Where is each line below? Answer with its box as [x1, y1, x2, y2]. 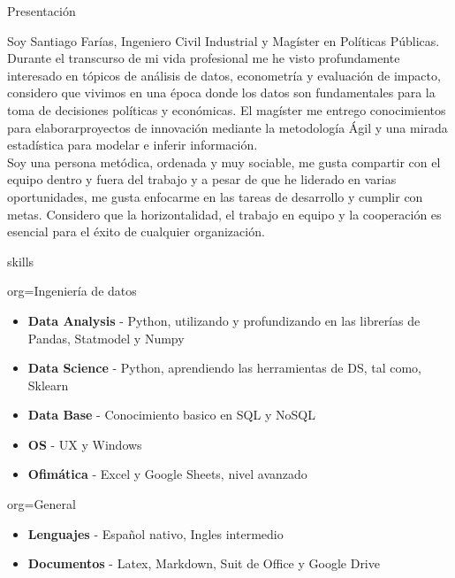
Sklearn [27, 375, 69, 394]
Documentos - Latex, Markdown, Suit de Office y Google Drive [27, 554, 380, 573]
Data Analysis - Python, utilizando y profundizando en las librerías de [27, 311, 421, 329]
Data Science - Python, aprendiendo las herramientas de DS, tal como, [27, 358, 422, 377]
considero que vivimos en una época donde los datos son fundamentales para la [7, 83, 436, 102]
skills [7, 251, 34, 270]
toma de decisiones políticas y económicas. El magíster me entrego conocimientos [7, 100, 446, 119]
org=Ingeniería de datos [7, 281, 137, 300]
